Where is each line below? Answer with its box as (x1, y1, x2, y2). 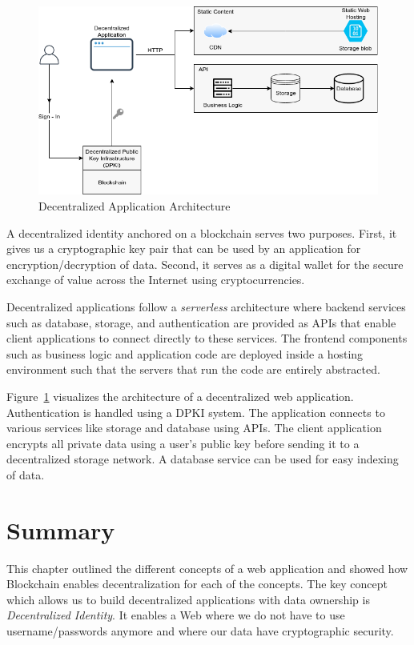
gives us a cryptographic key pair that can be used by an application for (6, 240, 361, 257)
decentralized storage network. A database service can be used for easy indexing (6, 451, 399, 467)
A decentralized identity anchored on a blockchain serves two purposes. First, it (6, 224, 397, 241)
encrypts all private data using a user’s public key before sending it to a (6, 435, 360, 451)
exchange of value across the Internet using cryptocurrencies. (6, 271, 305, 288)
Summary (6, 513, 115, 546)
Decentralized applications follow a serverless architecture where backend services (6, 298, 406, 315)
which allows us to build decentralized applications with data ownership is (6, 591, 370, 607)
